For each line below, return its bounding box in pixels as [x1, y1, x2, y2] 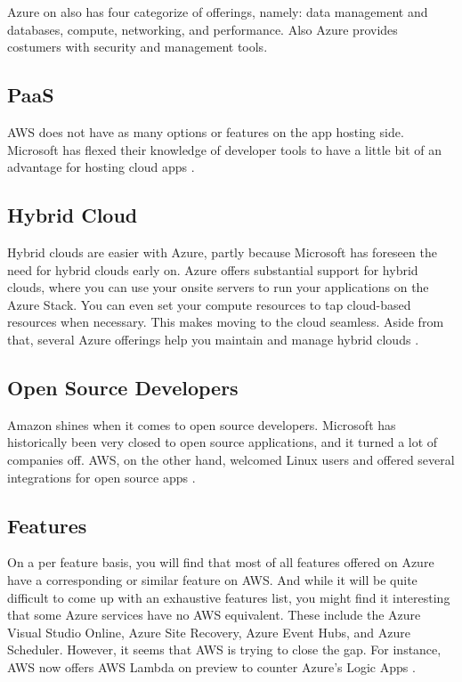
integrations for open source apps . [7, 467, 196, 486]
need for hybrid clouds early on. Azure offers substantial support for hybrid [7, 260, 418, 279]
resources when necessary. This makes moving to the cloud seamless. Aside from [7, 313, 444, 331]
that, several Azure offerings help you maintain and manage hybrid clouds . [7, 329, 419, 348]
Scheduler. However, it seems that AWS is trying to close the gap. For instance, [7, 640, 442, 659]
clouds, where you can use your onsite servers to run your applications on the [7, 278, 429, 296]
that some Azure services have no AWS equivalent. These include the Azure [7, 605, 421, 624]
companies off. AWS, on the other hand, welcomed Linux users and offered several [7, 450, 455, 468]
